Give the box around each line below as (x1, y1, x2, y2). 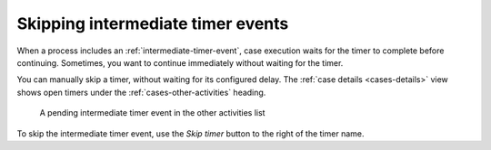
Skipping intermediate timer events (16, 14, 289, 33)
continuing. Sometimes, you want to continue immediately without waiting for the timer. (16, 57, 344, 68)
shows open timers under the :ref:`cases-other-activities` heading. (16, 87, 266, 98)
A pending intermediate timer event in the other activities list (39, 108, 266, 118)
